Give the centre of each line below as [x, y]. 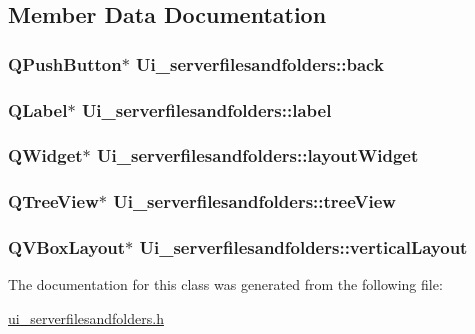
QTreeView [53, 201]
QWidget [45, 155]
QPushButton [65, 63]
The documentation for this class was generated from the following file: [225, 284]
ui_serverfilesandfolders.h [86, 317]
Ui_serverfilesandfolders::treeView [254, 201]
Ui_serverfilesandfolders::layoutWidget [258, 155]
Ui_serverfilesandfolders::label [206, 109]
